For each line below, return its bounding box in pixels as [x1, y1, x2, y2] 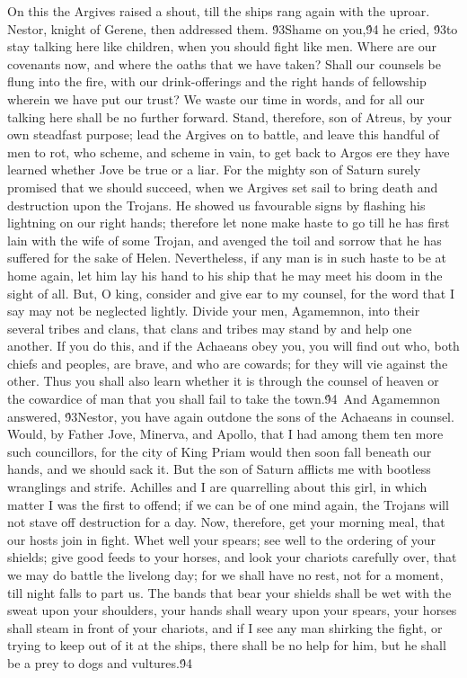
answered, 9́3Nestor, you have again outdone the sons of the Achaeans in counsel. [7, 406, 454, 425]
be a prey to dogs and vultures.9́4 [7, 653, 192, 672]
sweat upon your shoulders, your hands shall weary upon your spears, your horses [7, 601, 457, 620]
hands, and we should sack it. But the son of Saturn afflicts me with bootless [7, 459, 431, 478]
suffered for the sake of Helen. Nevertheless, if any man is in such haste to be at [7, 248, 447, 267]
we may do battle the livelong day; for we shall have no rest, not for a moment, [7, 566, 444, 584]
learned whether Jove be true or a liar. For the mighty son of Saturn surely [7, 160, 421, 179]
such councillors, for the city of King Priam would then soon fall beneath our [7, 442, 432, 460]
